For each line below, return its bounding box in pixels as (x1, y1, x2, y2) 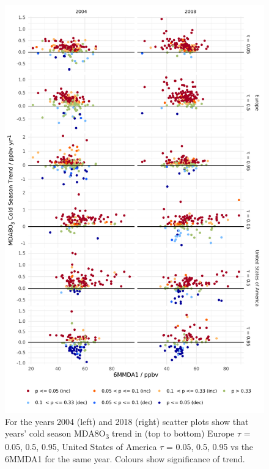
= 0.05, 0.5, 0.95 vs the (166, 440, 254, 453)
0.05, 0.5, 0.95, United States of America (5, 440, 157, 453)
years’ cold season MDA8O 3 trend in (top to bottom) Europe (5, 427, 235, 441)
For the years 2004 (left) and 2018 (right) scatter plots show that (5, 415, 249, 427)
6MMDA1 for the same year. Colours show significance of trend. (5, 452, 245, 465)
